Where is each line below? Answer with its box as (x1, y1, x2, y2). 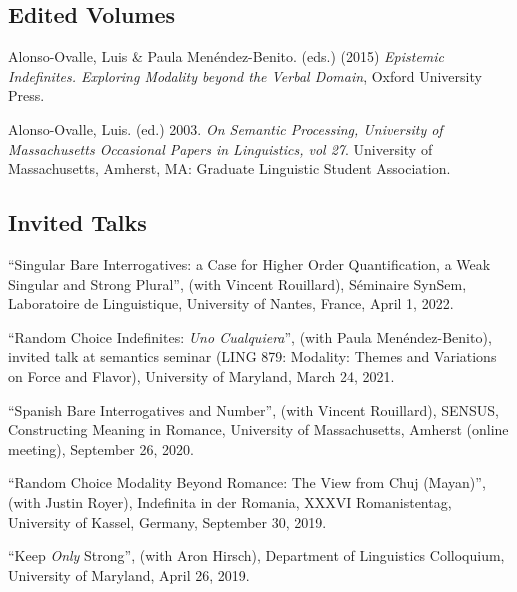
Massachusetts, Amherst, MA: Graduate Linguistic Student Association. (8, 158, 451, 179)
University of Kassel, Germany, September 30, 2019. (8, 511, 327, 532)
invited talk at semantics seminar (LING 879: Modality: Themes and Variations (8, 346, 497, 367)
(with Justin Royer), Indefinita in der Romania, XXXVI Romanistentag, (8, 491, 452, 512)
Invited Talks (8, 207, 147, 238)
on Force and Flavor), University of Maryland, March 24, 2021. (8, 365, 395, 386)
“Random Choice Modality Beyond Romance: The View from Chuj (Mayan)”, (8, 472, 486, 493)
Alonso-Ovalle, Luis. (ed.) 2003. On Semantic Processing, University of (8, 118, 443, 139)
